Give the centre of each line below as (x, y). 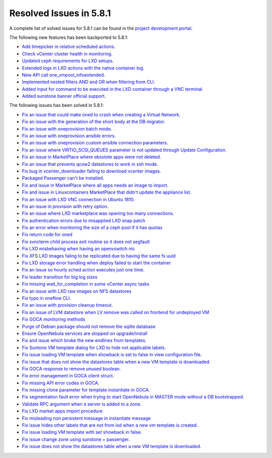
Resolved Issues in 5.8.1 (60, 13)
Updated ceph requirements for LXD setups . (68, 61)
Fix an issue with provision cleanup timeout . (67, 305)
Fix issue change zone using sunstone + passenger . (76, 439)
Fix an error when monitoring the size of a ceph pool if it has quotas (92, 227)
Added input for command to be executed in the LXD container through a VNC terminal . (113, 89)
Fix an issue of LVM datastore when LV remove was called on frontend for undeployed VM (116, 312)
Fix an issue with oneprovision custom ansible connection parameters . (95, 143)
